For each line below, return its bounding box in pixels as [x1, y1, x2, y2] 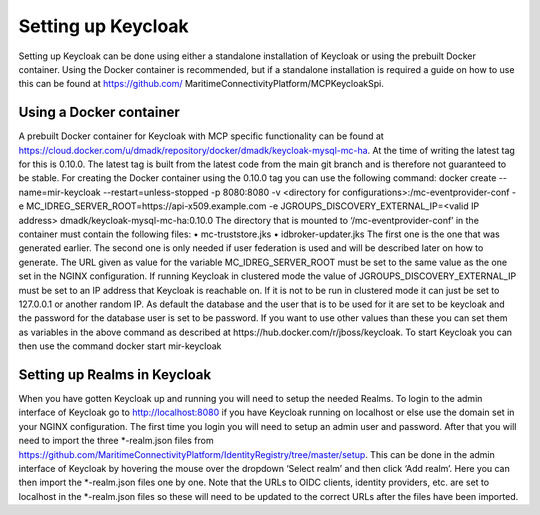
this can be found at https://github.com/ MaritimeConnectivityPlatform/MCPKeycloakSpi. [18, 78, 384, 90]
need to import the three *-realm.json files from [18, 435, 214, 447]
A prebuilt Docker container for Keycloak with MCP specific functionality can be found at [18, 130, 384, 142]
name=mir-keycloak [18, 186, 101, 198]
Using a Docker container [18, 104, 180, 121]
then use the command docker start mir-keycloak [18, 340, 222, 352]
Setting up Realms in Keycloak [18, 366, 212, 383]
